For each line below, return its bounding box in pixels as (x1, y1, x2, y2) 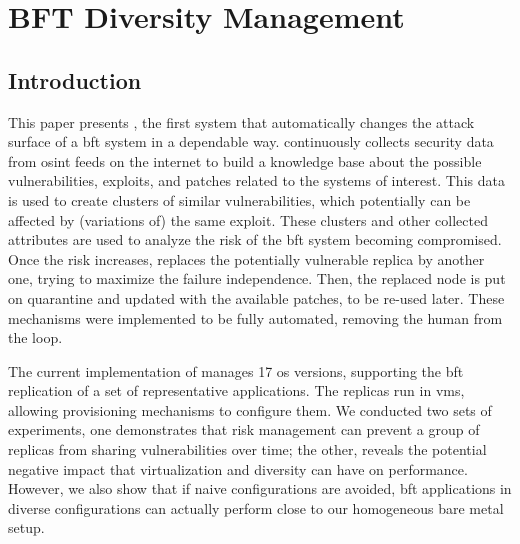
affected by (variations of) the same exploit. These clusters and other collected (8, 209, 488, 230)
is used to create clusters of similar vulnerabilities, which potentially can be (8, 189, 471, 210)
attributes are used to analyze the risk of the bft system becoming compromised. (8, 229, 502, 250)
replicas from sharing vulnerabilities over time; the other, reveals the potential (8, 439, 487, 460)
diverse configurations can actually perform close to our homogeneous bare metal (8, 497, 504, 518)
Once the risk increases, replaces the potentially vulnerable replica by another (8, 248, 485, 269)
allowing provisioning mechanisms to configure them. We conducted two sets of (8, 399, 492, 420)
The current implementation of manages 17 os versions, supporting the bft (8, 360, 464, 381)
